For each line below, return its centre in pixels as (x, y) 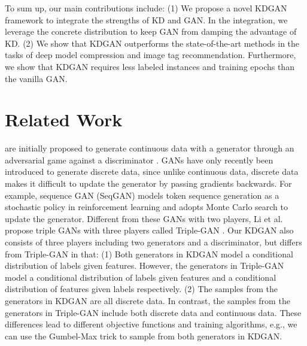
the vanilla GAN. (36, 78)
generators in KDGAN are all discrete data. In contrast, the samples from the (148, 301)
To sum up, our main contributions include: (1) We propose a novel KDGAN (146, 8)
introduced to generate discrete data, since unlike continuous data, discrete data (152, 172)
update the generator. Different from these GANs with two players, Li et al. (144, 218)
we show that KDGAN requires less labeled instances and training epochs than (150, 66)
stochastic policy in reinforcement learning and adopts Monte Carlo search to (147, 207)
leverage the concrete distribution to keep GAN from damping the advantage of (151, 31)
